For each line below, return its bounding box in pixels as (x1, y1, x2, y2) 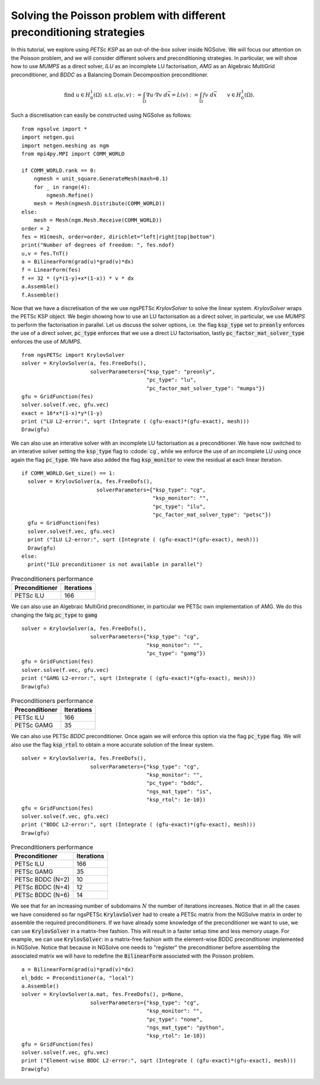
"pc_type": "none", (146, 1016, 203, 1023)
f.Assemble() (21, 291, 59, 298)
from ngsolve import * (21, 125, 88, 132)
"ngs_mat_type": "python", (146, 1024, 225, 1031)
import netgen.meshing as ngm (21, 142, 110, 149)
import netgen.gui (21, 134, 75, 141)
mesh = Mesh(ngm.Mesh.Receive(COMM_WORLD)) (33, 217, 162, 224)
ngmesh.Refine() (46, 192, 94, 199)
